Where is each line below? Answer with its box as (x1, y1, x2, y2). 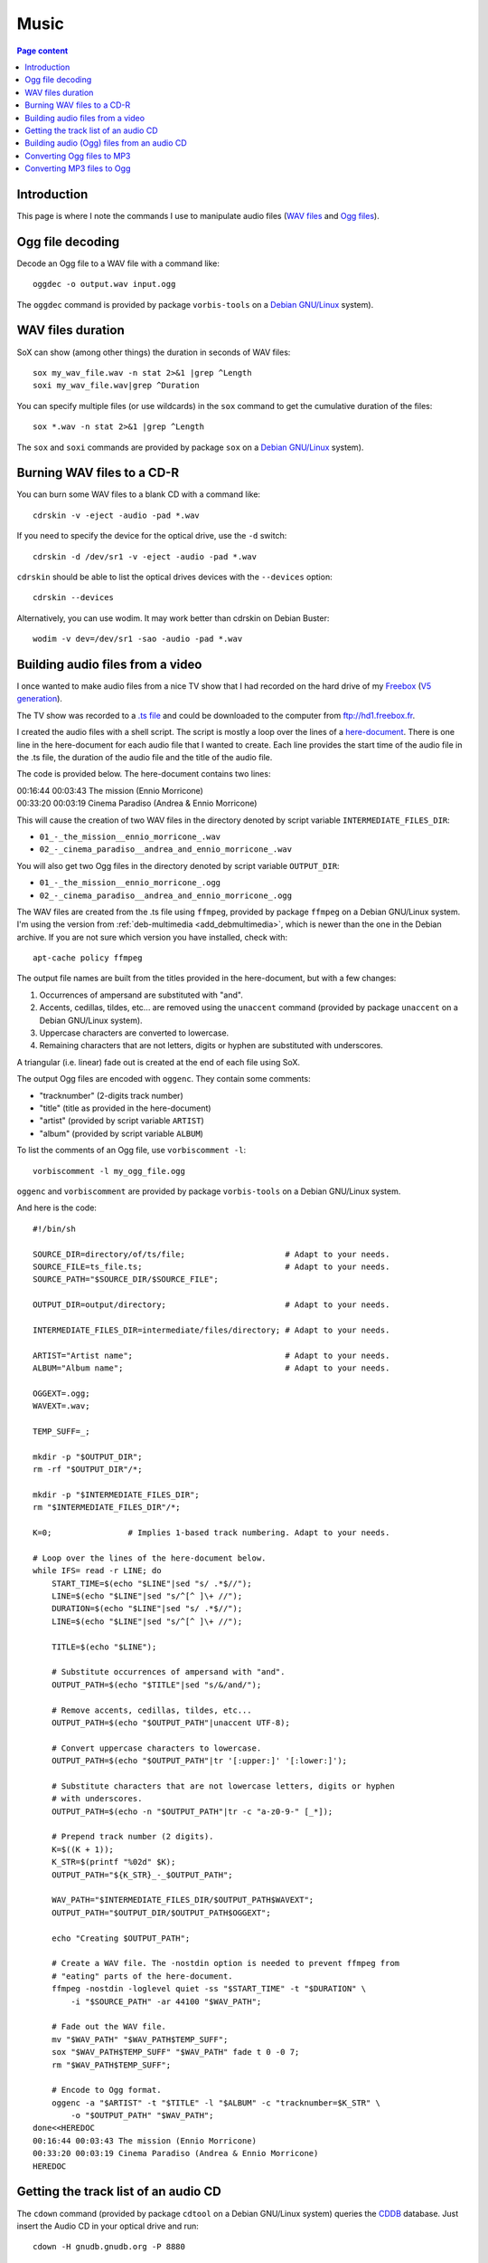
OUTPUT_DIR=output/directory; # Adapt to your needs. (33, 1300, 390, 1310)
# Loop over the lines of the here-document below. (33, 1552, 267, 1563)
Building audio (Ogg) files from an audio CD (24, 138, 187, 148)
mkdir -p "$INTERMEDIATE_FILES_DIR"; (33, 1489, 201, 1500)
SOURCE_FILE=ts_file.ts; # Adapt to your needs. (33, 1261, 390, 1272)
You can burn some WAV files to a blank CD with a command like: (16, 489, 261, 500)
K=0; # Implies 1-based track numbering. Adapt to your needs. (33, 1528, 390, 1538)
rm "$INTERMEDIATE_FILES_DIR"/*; (33, 1503, 181, 1513)
